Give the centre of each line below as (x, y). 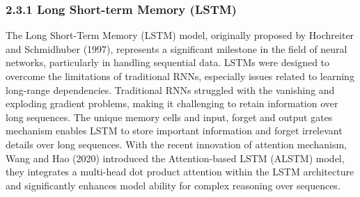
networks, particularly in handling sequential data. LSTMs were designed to (168, 62)
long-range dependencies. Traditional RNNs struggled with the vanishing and (170, 89)
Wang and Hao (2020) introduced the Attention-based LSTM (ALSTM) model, (175, 158)
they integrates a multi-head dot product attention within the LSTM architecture (180, 172)
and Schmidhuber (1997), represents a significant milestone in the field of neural (177, 48)
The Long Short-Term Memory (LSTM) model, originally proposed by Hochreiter (180, 35)
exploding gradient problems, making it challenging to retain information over (172, 103)
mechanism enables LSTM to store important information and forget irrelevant (174, 131)
